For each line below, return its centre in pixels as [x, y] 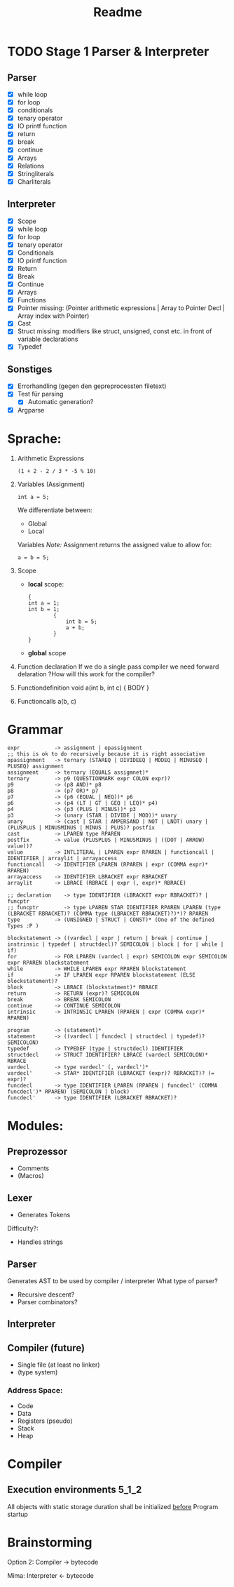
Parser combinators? [48, 1302]
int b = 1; [44, 609]
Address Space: [35, 1391]
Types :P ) [23, 926]
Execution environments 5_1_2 [75, 1490]
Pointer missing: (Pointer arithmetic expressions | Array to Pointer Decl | [121, 308]
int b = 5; [82, 622]
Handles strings [40, 1242]
